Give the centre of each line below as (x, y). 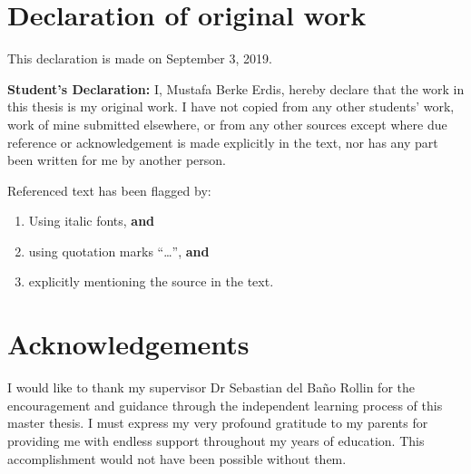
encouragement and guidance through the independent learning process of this (225, 405)
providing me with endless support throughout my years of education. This (216, 440)
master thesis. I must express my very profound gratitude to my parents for (218, 423)
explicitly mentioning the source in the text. (151, 281)
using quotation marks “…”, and (119, 251)
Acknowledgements (128, 344)
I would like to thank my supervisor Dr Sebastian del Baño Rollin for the (211, 387)
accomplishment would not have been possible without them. (177, 458)
